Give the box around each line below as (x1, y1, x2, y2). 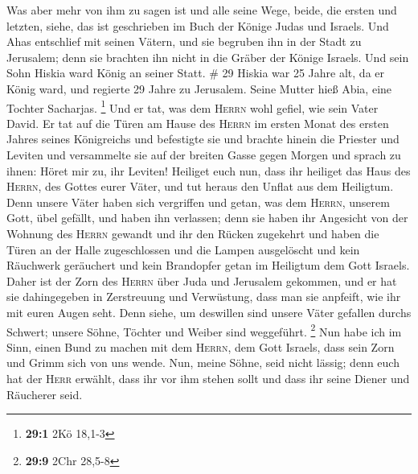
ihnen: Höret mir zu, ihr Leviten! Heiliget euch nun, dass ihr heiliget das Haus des (6, 162, 411, 179)
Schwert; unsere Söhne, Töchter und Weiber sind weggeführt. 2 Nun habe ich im (6, 320, 402, 340)
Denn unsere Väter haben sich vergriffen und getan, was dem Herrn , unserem (6, 193, 390, 210)
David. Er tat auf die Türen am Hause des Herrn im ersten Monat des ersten (6, 114, 389, 131)
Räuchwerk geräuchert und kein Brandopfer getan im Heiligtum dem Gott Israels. (6, 257, 410, 274)
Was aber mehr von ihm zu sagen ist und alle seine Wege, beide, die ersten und (6, 2, 397, 18)
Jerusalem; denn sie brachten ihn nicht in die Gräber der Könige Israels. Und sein (6, 48, 409, 65)
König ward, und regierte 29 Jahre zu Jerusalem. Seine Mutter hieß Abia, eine (6, 80, 392, 97)
